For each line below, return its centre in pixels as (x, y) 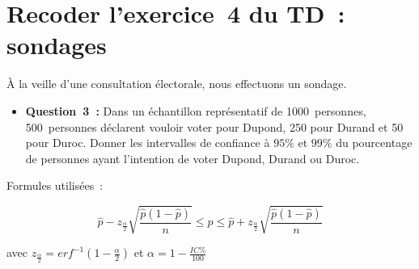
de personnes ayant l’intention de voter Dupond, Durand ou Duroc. (193, 158)
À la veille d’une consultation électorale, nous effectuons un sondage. (177, 84)
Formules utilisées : (55, 185)
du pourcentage (374, 143)
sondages (57, 45)
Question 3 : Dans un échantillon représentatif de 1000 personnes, (196, 110)
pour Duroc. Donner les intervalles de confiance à (148, 143)
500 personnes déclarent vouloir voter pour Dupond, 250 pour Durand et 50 (214, 126)
